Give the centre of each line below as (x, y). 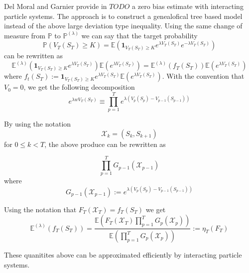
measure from (25, 35)
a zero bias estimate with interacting (188, 6)
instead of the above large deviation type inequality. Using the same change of (123, 26)
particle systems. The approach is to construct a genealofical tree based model (123, 16)
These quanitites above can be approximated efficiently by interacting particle (123, 255)
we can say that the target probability (139, 35)
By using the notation (38, 124)
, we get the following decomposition (79, 87)
